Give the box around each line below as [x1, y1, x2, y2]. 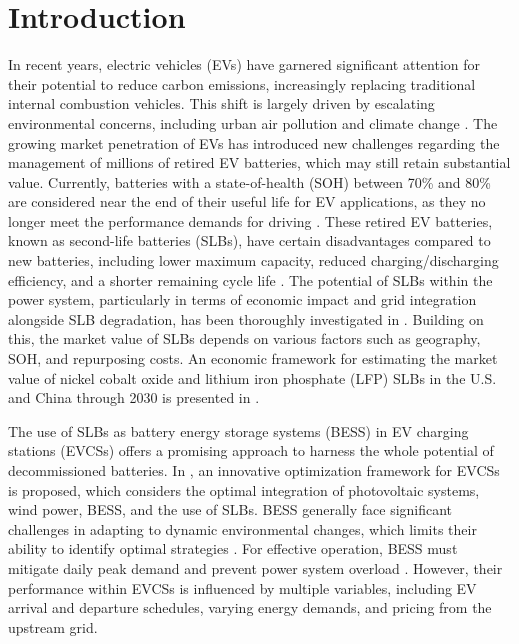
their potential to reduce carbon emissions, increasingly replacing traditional [8, 73, 476, 94]
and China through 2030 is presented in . [8, 387, 260, 408]
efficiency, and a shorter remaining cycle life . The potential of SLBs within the [8, 269, 493, 290]
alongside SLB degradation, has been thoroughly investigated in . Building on [8, 308, 484, 329]
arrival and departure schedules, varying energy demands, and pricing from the [8, 597, 492, 618]
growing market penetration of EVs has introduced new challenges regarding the [8, 132, 500, 153]
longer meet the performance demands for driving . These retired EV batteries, [8, 210, 493, 231]
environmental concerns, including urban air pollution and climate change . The [8, 112, 498, 133]
